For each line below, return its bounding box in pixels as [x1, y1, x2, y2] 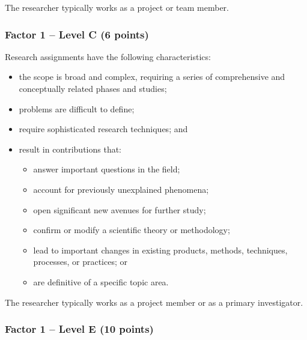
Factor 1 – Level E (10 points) [5, 321, 154, 336]
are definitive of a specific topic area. [33, 275, 169, 288]
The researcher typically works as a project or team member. [5, 1, 229, 13]
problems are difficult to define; [19, 102, 135, 115]
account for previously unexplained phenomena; [33, 183, 209, 195]
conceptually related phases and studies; [19, 82, 167, 94]
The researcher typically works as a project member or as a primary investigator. [5, 296, 303, 308]
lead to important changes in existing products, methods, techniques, [33, 243, 288, 256]
